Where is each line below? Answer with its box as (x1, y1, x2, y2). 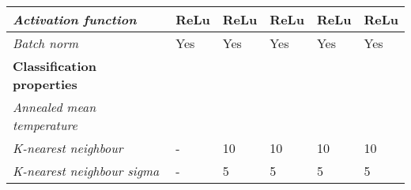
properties (13, 75, 77, 93)
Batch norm (13, 34, 79, 52)
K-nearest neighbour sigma (13, 162, 160, 180)
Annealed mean (13, 98, 96, 116)
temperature (13, 116, 77, 134)
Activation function (13, 10, 137, 28)
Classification (13, 57, 97, 75)
